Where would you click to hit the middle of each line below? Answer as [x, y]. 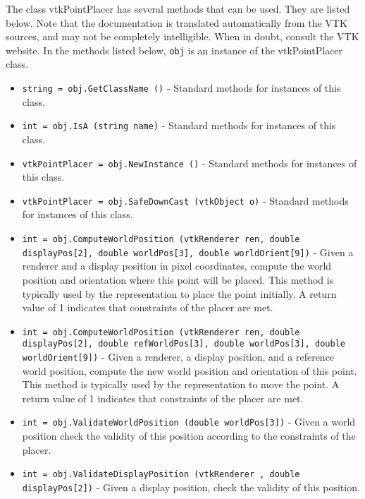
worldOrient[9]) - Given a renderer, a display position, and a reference [178, 357]
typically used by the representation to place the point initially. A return [179, 293]
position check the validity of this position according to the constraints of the [189, 436]
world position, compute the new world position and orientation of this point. [190, 370]
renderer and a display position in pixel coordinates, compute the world [177, 266]
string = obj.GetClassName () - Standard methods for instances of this [181, 88]
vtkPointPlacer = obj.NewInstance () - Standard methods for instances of [190, 163]
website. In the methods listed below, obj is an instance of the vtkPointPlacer [174, 50]
